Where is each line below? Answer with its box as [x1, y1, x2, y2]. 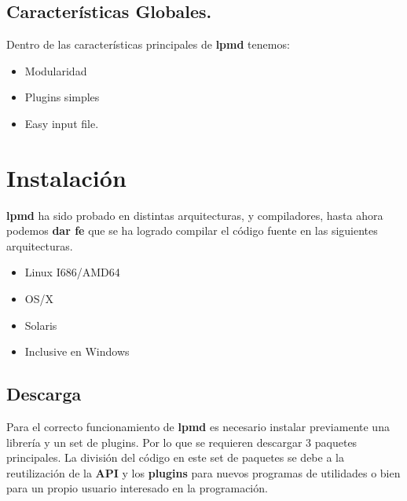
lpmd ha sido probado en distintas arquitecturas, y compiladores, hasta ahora [6, 207, 383, 223]
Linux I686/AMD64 [24, 264, 120, 280]
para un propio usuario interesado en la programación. [6, 480, 268, 496]
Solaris [24, 316, 57, 333]
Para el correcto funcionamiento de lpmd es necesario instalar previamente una [6, 419, 390, 435]
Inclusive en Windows [24, 343, 130, 360]
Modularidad [24, 62, 87, 79]
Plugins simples [24, 89, 100, 105]
